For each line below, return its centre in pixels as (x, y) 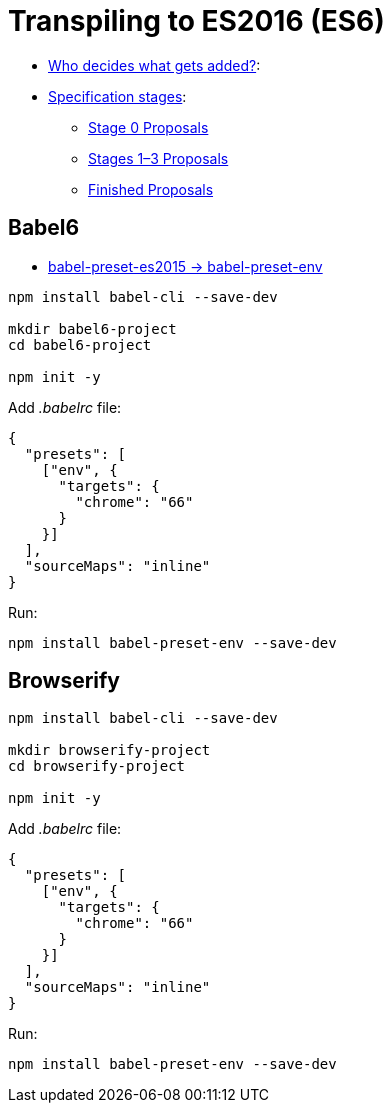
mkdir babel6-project (92, 328)
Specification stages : (117, 96)
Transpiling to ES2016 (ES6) (196, 21)
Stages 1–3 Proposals (158, 158)
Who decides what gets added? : (154, 65)
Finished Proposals (151, 189)
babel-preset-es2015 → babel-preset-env (185, 266)
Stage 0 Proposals (148, 127)
